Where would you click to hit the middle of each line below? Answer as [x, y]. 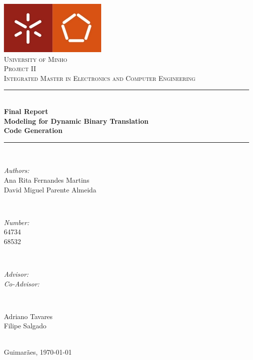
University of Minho [36, 59]
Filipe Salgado [25, 326]
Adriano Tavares [28, 316]
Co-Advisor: [22, 283]
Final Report [26, 111]
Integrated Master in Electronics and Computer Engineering [100, 78]
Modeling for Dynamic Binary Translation [76, 121]
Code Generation [33, 130]
